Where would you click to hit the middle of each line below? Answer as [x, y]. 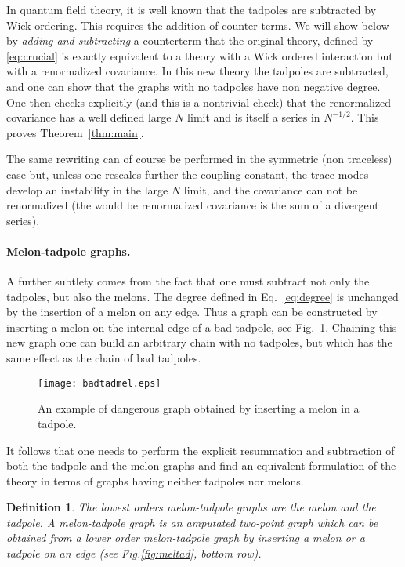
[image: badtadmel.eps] [99, 383]
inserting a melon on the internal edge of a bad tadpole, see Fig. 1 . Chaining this [202, 327]
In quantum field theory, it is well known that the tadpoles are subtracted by [192, 9]
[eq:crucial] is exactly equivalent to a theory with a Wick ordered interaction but [200, 55]
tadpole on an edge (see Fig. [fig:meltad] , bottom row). [134, 553]
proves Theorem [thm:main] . [75, 132]
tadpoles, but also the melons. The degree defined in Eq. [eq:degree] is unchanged [202, 296]
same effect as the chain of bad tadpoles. [104, 358]
